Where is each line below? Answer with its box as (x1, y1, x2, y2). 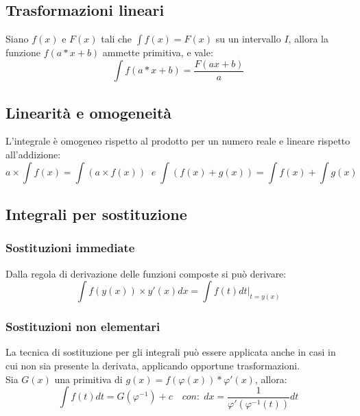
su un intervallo (215, 32, 281, 46)
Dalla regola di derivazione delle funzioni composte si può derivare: (5, 266, 287, 280)
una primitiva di (54, 371, 123, 386)
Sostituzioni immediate (5, 239, 135, 256)
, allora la (288, 32, 328, 46)
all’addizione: (5, 147, 61, 162)
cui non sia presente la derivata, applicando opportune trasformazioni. (5, 358, 300, 373)
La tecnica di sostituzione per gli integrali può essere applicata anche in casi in (5, 345, 336, 359)
